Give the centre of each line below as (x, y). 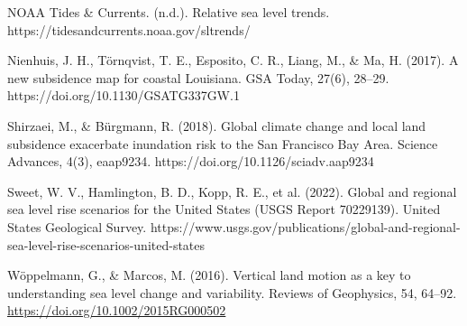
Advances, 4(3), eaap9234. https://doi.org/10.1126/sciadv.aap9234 (191, 161)
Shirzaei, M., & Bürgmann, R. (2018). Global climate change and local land (217, 125)
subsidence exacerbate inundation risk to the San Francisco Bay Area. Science (223, 143)
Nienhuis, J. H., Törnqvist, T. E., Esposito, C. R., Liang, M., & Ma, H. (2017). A (233, 60)
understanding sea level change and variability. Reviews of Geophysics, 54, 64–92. (232, 292)
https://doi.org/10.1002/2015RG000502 (117, 310)
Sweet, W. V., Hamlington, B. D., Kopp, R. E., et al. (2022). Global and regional (232, 191)
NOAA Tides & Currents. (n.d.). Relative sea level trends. (169, 12)
